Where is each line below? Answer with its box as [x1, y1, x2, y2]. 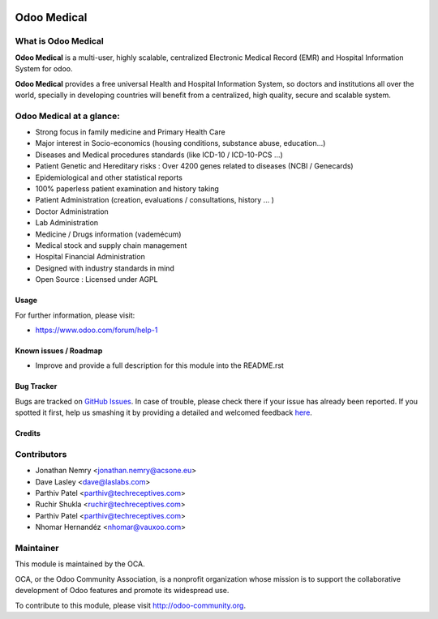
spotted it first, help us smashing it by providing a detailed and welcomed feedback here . [15, 408, 312, 417]
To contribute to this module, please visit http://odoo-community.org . [15, 600, 247, 610]
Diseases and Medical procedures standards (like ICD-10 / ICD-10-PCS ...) [35, 150, 283, 160]
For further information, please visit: [15, 310, 135, 320]
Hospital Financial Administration [35, 252, 145, 262]
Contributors [15, 448, 67, 459]
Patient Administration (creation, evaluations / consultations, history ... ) [35, 195, 275, 205]
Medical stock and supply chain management [35, 240, 187, 250]
